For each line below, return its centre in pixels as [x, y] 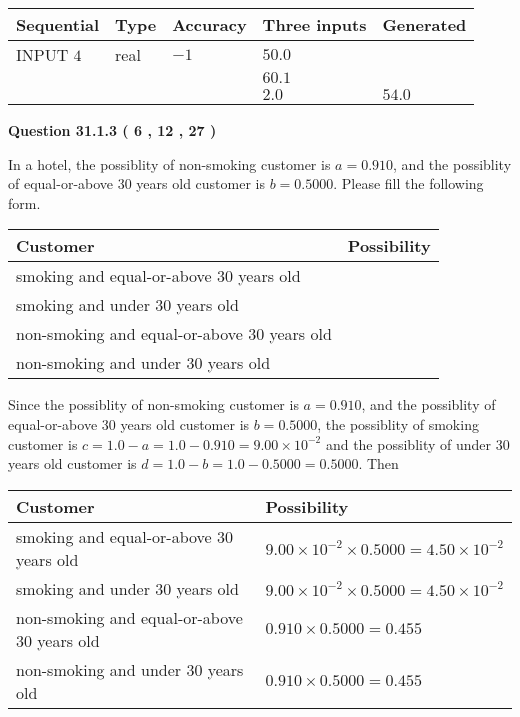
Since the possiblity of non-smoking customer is [153, 404]
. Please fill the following [408, 183]
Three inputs [314, 24]
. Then [378, 463]
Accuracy [209, 24]
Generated [424, 24]
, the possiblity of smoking [398, 423]
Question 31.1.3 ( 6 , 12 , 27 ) [112, 130]
